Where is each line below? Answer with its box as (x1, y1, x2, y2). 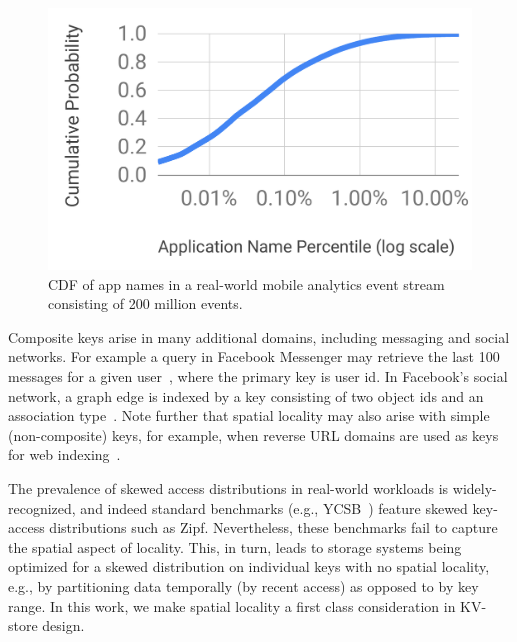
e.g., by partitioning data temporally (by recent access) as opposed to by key (8, 576, 479, 596)
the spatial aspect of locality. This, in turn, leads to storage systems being (8, 536, 462, 557)
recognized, (8, 497, 76, 518)
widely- (452, 478, 497, 499)
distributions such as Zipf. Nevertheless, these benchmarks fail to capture (49, 517, 498, 538)
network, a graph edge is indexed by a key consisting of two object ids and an (8, 385, 484, 406)
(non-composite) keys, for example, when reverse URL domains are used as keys (8, 424, 499, 445)
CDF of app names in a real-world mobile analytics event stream (48, 273, 445, 294)
